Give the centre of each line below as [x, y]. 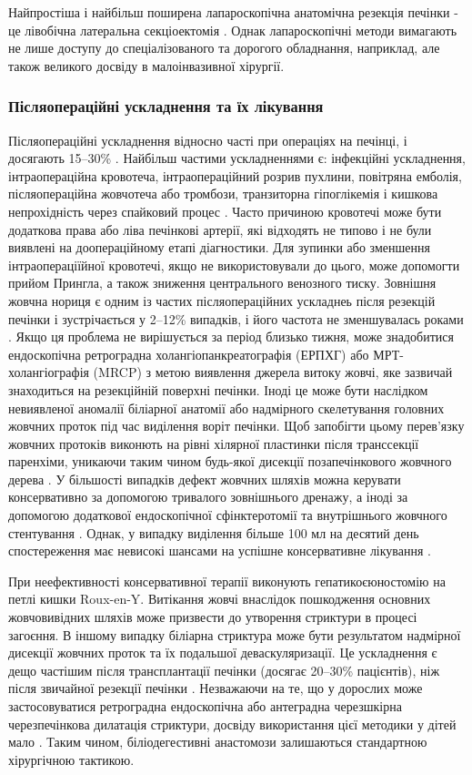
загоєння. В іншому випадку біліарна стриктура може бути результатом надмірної [235, 634]
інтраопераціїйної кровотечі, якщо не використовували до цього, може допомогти [234, 265]
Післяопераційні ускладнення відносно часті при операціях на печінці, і [208, 140]
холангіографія [49, 372]
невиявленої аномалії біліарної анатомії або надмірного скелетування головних [226, 408]
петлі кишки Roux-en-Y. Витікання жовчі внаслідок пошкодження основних [220, 599]
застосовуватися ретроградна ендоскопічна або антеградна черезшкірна [205, 706]
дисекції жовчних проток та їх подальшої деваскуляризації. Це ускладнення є [223, 653]
